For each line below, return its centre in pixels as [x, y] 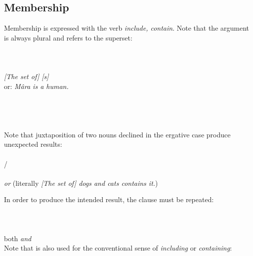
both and [18, 238]
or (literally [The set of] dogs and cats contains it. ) [81, 183]
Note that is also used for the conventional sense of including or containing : [118, 248]
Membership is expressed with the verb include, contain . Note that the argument [126, 28]
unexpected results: [33, 144]
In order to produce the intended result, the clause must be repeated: [109, 199]
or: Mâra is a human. [36, 86]
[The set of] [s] [26, 76]
